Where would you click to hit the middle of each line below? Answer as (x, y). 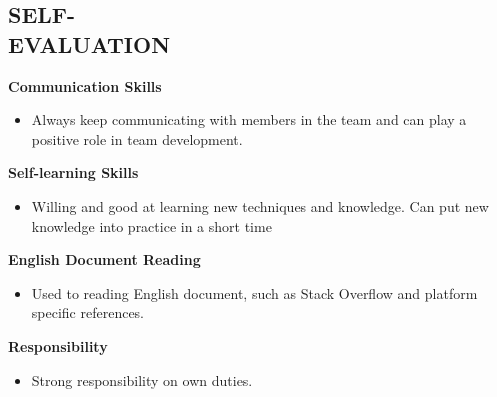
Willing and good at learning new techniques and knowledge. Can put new (260, 205)
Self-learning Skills (73, 172)
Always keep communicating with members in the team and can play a (249, 119)
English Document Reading (104, 259)
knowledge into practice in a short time (151, 225)
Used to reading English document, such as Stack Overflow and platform (254, 292)
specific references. (88, 312)
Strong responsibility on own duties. (142, 379)
